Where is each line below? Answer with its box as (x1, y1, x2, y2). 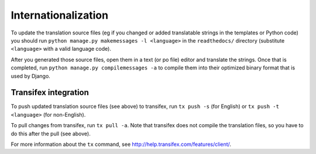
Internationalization (11, 9, 108, 22)
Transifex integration (11, 87, 89, 97)
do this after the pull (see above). (11, 130, 91, 137)
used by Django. (11, 72, 51, 79)
